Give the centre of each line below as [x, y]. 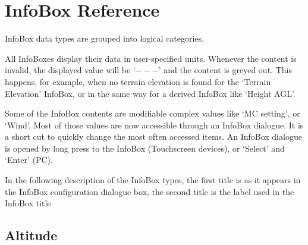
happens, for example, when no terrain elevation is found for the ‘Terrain [138, 81]
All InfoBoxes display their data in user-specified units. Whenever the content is [151, 58]
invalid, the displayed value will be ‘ [70, 70]
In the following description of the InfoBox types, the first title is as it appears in [153, 180]
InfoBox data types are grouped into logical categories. [104, 38]
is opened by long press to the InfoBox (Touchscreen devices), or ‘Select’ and [145, 148]
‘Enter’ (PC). [29, 160]
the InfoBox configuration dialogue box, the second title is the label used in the [150, 191]
